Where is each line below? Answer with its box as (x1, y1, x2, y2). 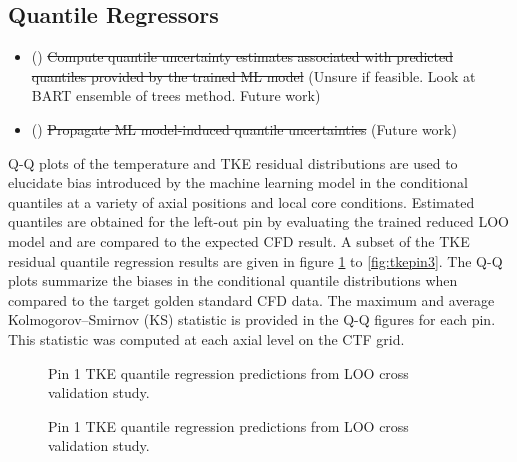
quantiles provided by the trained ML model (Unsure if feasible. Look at (31, 65, 476, 86)
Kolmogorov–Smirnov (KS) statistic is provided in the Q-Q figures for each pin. (8, 309, 496, 330)
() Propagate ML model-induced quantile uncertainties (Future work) (31, 118, 457, 139)
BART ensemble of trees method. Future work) (31, 85, 321, 106)
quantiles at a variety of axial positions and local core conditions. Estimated (8, 191, 475, 212)
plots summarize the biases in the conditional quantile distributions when (8, 270, 458, 291)
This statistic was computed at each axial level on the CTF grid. (8, 328, 405, 349)
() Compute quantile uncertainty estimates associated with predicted (31, 46, 453, 67)
